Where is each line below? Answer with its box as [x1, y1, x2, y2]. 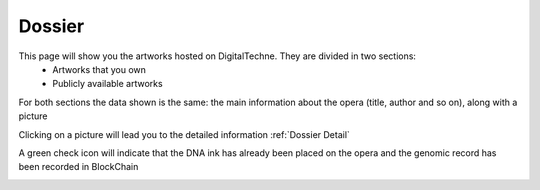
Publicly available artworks [52, 78, 164, 90]
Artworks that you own [52, 63, 147, 75]
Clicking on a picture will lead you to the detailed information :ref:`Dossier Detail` [18, 128, 350, 140]
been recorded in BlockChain [18, 161, 139, 173]
